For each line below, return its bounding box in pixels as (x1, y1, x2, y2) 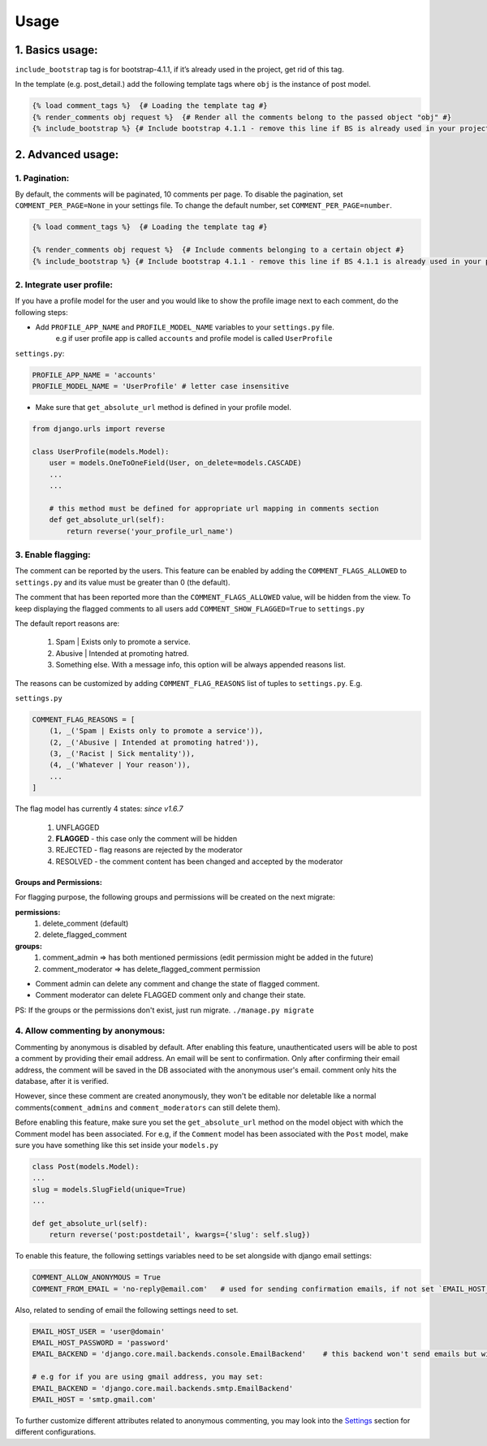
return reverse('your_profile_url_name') (66, 526, 234, 536)
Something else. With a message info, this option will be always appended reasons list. (55, 660, 347, 670)
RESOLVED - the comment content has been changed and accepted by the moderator (55, 857, 343, 866)
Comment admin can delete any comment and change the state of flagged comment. (35, 978, 320, 988)
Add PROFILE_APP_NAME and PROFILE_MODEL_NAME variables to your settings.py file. (35, 322, 334, 332)
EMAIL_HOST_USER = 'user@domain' (32, 1327, 166, 1336)
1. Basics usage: (15, 43, 98, 57)
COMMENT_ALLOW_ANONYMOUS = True (32, 1273, 162, 1282)
